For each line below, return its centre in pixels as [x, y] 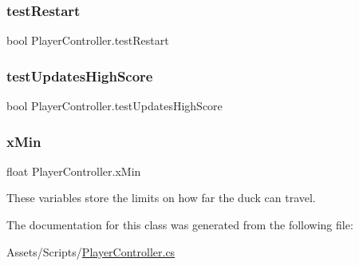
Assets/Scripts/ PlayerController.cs [91, 251]
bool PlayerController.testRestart [88, 40]
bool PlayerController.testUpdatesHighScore [114, 106]
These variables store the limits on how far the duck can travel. [161, 198]
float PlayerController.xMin [74, 171]
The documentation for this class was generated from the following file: [180, 225]
